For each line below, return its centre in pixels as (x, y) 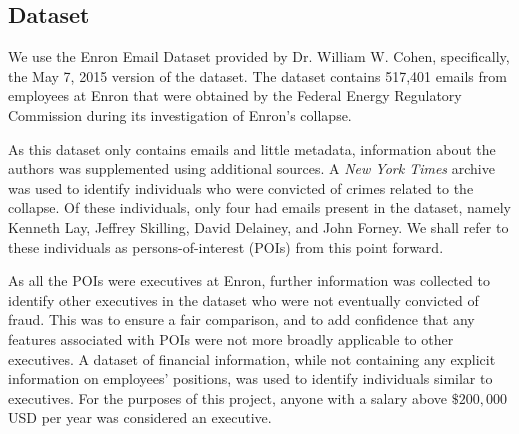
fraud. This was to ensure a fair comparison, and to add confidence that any (241, 319)
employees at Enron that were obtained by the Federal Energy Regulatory (235, 95)
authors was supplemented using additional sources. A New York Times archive (251, 168)
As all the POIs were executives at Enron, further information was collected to (249, 280)
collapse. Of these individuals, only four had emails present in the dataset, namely (260, 207)
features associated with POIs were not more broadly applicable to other (231, 338)
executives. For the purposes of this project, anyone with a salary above (228, 397)
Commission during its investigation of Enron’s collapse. (180, 114)
